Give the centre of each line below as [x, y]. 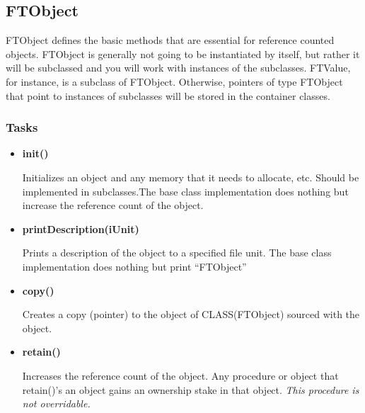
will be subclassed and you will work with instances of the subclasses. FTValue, [178, 68]
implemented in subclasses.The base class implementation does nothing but [185, 191]
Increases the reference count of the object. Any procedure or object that [180, 375]
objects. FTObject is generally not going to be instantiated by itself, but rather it [183, 53]
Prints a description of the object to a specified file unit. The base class [177, 253]
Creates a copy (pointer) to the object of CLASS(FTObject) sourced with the [191, 314]
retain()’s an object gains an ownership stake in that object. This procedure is [191, 389]
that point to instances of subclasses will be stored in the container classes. [168, 95]
